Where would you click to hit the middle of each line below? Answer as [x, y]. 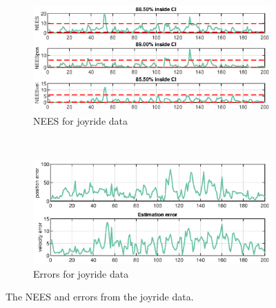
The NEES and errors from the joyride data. [100, 297]
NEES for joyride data [81, 120]
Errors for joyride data [81, 273]
